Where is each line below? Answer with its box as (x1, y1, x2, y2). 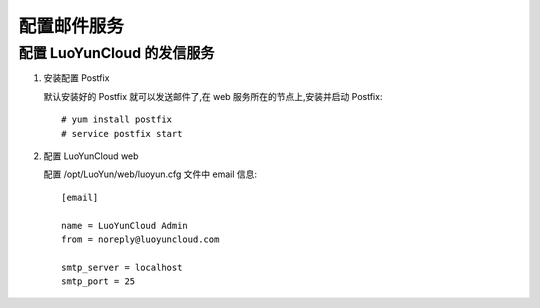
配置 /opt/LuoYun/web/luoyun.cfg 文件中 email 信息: (43, 168, 258, 180)
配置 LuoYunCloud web (43, 150, 139, 162)
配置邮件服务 (18, 15, 125, 37)
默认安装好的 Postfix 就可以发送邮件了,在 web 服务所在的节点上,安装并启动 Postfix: (43, 90, 383, 102)
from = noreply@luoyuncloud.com (61, 233, 220, 245)
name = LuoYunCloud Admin (61, 220, 189, 231)
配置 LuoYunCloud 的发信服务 (18, 44, 215, 62)
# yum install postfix (61, 114, 173, 125)
